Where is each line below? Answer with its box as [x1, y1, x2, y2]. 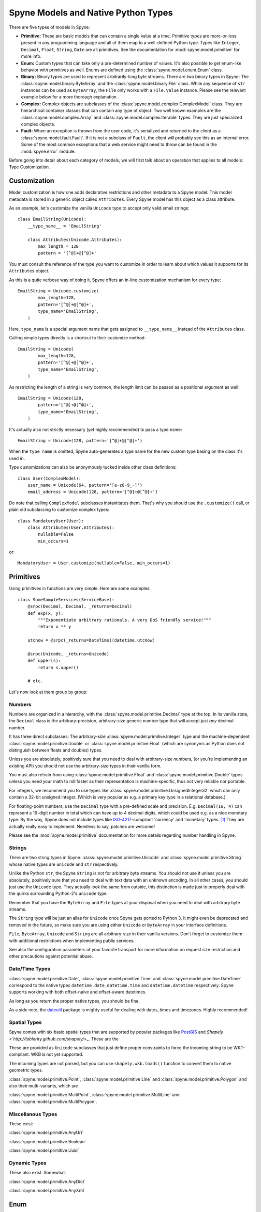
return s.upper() [38, 665, 79, 670]
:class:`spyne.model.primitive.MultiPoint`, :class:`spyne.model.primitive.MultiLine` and [9, 1092, 180, 1098]
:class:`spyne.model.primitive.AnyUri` [9, 1130, 84, 1135]
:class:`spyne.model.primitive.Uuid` [9, 1148, 79, 1153]
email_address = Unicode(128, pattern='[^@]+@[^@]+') [27, 489, 158, 494]
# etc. [27, 678, 43, 684]
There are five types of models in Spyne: [9, 24, 90, 30]
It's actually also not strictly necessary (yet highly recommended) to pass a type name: [9, 427, 182, 432]
